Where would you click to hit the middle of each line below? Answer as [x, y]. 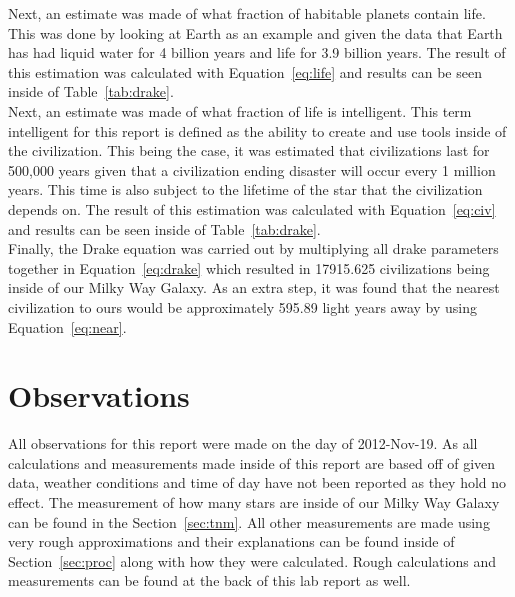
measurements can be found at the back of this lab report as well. [209, 580]
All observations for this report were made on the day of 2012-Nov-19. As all [243, 443]
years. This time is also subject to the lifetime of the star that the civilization [245, 189]
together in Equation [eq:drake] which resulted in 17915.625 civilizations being [249, 267]
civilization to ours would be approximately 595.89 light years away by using [242, 306]
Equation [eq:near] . [67, 326]
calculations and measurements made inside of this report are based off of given [252, 462]
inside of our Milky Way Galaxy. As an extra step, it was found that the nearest [254, 287]
